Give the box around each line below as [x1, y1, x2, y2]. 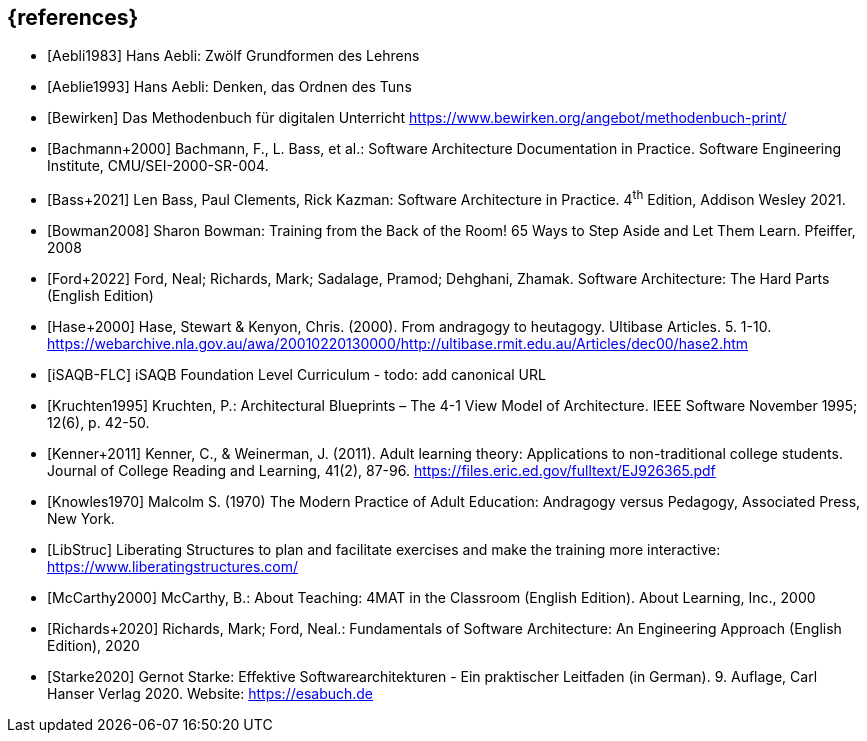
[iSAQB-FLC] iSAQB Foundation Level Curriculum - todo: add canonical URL [47, 366, 546, 384]
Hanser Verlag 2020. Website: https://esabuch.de [47, 685, 374, 703]
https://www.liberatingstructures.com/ [47, 558, 299, 576]
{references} [7, 5, 139, 30]
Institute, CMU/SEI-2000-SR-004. [47, 157, 269, 175]
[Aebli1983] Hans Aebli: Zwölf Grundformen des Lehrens [47, 47, 420, 65]
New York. [47, 510, 115, 528]
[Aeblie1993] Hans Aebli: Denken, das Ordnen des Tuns [47, 78, 412, 96]
